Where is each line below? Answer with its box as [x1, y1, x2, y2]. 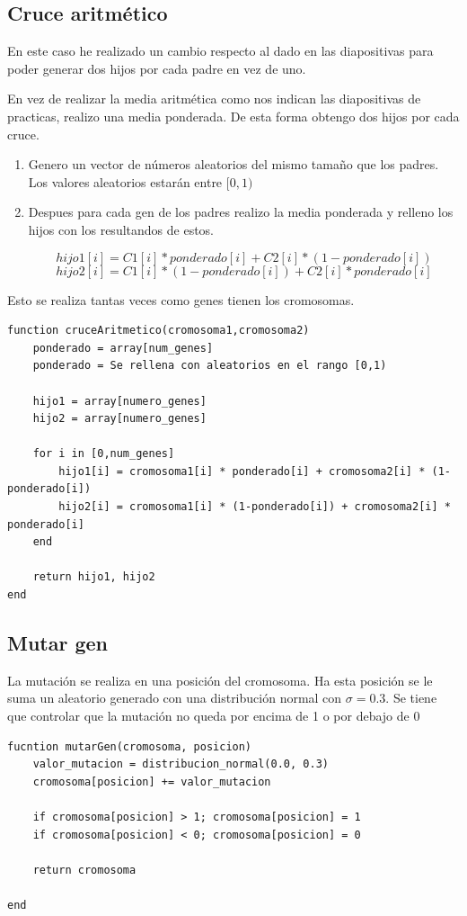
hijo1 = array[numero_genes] [32, 394, 207, 408]
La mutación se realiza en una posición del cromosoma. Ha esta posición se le [7, 670, 433, 689]
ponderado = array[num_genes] [32, 341, 214, 355]
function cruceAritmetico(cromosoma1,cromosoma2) [7, 324, 310, 337]
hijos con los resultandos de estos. [28, 220, 215, 238]
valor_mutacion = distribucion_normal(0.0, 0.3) [32, 758, 329, 771]
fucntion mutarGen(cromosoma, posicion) [7, 740, 252, 753]
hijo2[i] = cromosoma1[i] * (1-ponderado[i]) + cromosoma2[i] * [58, 500, 451, 514]
